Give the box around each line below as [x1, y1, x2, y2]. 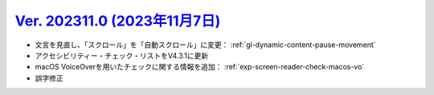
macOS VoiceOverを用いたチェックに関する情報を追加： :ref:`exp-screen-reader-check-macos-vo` [35, 62, 365, 72]
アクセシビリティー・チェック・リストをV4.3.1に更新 [35, 50, 209, 60]
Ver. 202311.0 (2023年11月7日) [14, 12, 221, 30]
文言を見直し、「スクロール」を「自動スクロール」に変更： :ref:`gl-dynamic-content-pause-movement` [35, 40, 377, 49]
